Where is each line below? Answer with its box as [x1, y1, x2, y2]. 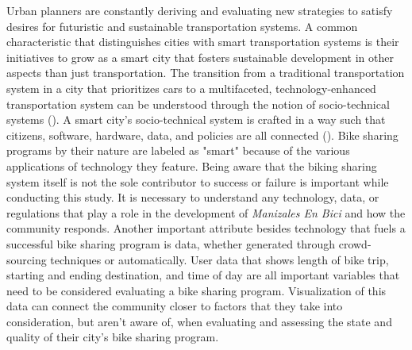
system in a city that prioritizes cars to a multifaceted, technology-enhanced [6, 79, 376, 96]
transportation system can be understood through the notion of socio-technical [6, 95, 390, 112]
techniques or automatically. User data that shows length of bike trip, [50, 251, 389, 267]
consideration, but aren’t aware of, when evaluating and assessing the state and [6, 313, 392, 329]
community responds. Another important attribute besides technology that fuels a [6, 220, 406, 237]
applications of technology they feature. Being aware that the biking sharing [6, 157, 377, 174]
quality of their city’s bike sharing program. [6, 329, 219, 345]
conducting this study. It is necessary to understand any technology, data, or [6, 189, 379, 206]
